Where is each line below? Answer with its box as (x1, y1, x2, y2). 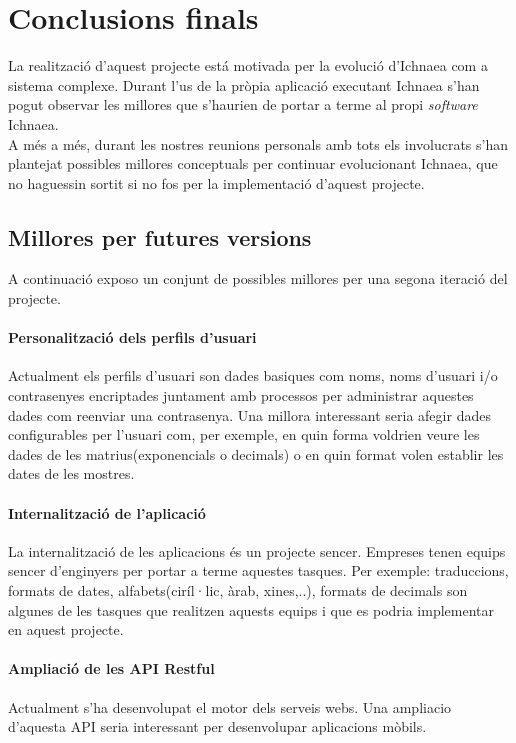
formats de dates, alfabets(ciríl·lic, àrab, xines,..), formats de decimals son (8, 580, 468, 601)
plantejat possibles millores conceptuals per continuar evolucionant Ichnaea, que (8, 153, 498, 174)
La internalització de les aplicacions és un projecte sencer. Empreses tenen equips (8, 540, 506, 561)
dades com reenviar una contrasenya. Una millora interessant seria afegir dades (8, 404, 491, 425)
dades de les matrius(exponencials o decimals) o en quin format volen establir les (8, 443, 504, 464)
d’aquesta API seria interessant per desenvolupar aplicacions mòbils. (8, 716, 427, 737)
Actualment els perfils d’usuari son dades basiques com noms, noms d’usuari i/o (8, 365, 498, 386)
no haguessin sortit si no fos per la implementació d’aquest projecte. (8, 172, 425, 193)
